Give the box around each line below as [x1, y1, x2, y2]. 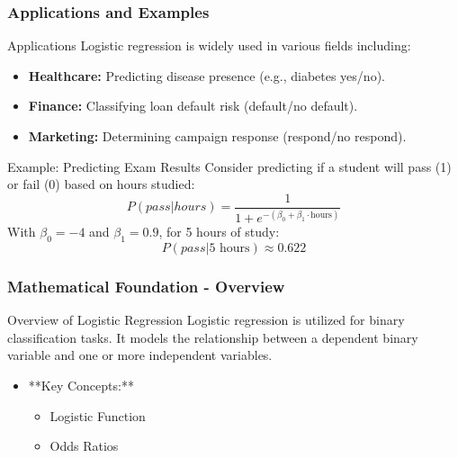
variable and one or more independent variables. [7, 346, 273, 364]
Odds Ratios [49, 436, 119, 455]
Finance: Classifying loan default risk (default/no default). [28, 96, 358, 115]
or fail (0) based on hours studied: [7, 175, 195, 193]
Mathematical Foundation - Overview [7, 274, 285, 297]
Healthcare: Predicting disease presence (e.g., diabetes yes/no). [28, 66, 385, 85]
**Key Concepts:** [28, 375, 134, 394]
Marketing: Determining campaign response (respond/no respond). [28, 127, 407, 145]
